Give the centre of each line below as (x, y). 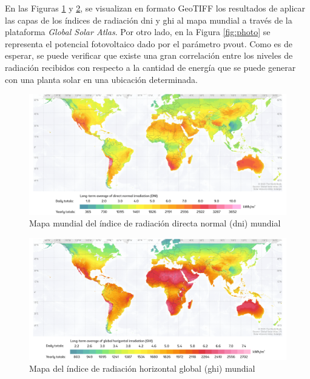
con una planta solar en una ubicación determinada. (101, 79)
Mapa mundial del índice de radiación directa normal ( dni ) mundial (155, 223)
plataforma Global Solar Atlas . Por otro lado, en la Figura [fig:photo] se (138, 32)
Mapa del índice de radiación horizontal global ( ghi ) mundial (142, 368)
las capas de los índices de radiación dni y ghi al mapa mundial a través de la (149, 20)
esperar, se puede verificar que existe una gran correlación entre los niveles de (149, 55)
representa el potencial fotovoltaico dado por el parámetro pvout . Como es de (149, 43)
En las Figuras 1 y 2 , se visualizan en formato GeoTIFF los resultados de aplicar (155, 8)
